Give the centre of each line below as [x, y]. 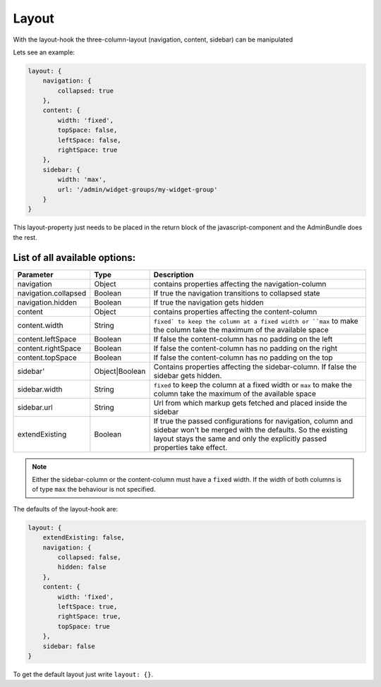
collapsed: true [86, 91]
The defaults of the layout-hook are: [65, 509]
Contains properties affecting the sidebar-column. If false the [255, 367]
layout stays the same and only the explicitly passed [240, 439]
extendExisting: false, [84, 537]
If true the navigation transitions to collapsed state [237, 293]
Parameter [35, 274]
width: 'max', [82, 180]
